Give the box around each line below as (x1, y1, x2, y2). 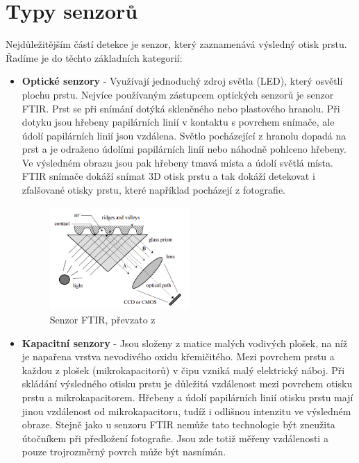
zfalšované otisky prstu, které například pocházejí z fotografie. (22, 183, 285, 197)
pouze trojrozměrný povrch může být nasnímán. (22, 444, 226, 459)
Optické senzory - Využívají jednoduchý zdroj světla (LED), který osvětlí (22, 74, 343, 88)
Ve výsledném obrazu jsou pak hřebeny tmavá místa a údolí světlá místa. (22, 155, 333, 169)
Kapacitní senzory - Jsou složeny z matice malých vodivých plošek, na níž (22, 335, 348, 350)
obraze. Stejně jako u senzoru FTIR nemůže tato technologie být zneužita (22, 417, 335, 432)
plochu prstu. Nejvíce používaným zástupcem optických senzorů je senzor (22, 87, 334, 101)
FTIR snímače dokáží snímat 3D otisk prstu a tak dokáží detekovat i (22, 169, 315, 183)
